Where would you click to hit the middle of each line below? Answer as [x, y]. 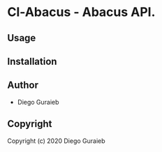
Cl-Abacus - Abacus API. [81, 12]
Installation [32, 61]
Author [23, 85]
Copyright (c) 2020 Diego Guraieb [57, 141]
